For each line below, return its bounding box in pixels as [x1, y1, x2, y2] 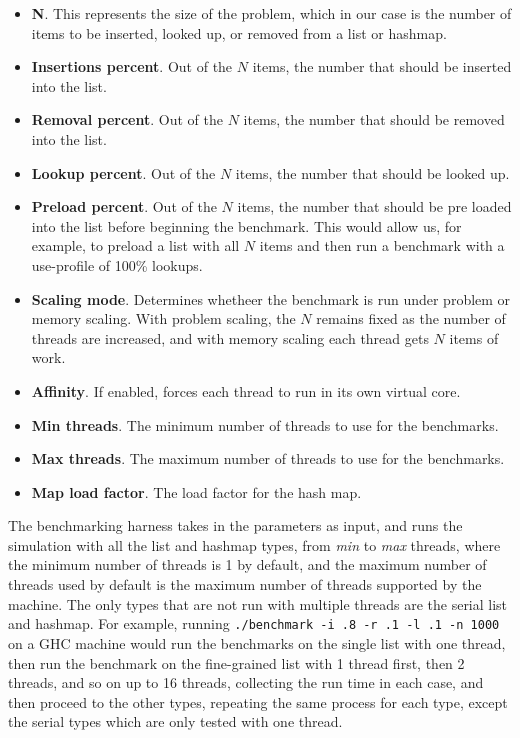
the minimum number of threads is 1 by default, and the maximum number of [8, 554, 487, 575]
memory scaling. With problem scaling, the [31, 308, 296, 329]
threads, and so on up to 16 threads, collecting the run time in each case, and [8, 672, 484, 693]
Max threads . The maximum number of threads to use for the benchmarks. [31, 448, 505, 469]
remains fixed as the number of [316, 308, 506, 329]
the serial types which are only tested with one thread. [8, 711, 343, 732]
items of [449, 327, 499, 348]
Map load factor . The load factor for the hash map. [31, 481, 362, 502]
